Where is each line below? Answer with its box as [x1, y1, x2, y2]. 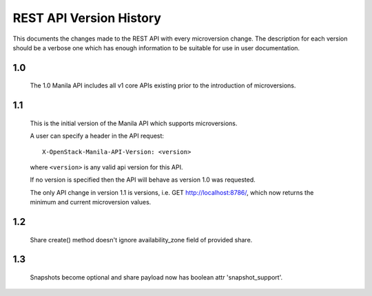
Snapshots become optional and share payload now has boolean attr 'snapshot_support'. [30, 273, 283, 282]
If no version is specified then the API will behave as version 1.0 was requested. [30, 176, 256, 184]
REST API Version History [12, 10, 162, 25]
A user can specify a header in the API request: [30, 131, 165, 140]
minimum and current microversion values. [30, 198, 152, 207]
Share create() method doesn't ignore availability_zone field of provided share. [30, 235, 253, 244]
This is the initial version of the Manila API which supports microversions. [30, 119, 238, 127]
